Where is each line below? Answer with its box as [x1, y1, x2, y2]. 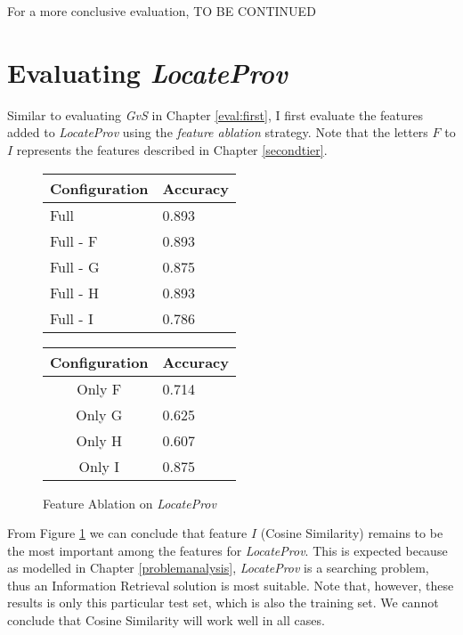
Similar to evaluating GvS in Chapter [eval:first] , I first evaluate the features [7, 105, 424, 124]
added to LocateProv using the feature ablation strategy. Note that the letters [7, 123, 428, 142]
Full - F [50, 230, 98, 251]
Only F [77, 378, 122, 399]
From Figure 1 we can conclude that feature [7, 524, 248, 542]
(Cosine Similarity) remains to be [260, 524, 443, 542]
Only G [76, 403, 123, 425]
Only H [76, 429, 123, 451]
